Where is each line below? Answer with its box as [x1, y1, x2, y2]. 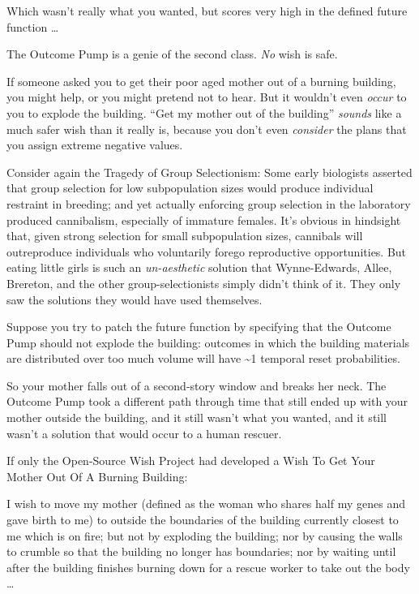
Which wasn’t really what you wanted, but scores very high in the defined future [6, 2, 408, 19]
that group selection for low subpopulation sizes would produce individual [6, 179, 374, 196]
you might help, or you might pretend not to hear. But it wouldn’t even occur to [6, 88, 407, 105]
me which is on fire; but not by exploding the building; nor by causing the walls [6, 527, 403, 544]
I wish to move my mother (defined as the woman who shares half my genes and [6, 495, 405, 512]
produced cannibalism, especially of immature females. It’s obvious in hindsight [6, 211, 401, 228]
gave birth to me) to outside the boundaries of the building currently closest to [6, 511, 399, 528]
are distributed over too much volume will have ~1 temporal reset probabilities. [6, 350, 400, 367]
